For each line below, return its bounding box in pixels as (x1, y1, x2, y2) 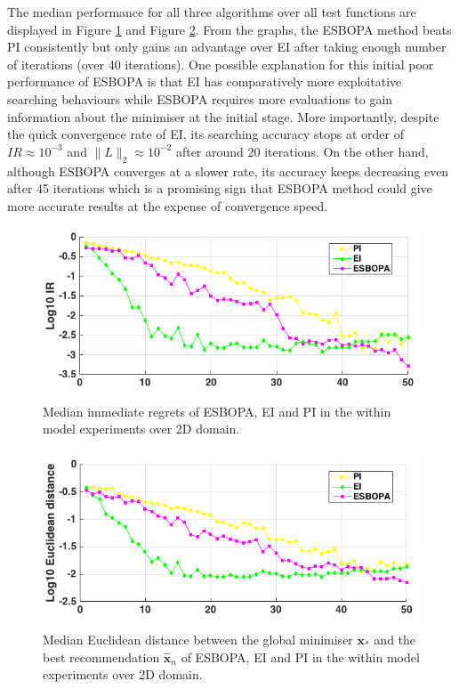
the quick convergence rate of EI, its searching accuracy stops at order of (7, 125, 404, 143)
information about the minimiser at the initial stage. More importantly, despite (7, 107, 439, 126)
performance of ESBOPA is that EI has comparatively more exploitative (7, 72, 402, 91)
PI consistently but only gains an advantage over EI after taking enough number (7, 37, 447, 56)
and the (374, 629, 416, 648)
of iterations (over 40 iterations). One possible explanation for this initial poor (7, 54, 434, 73)
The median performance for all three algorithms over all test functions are (7, 3, 416, 20)
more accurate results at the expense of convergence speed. (7, 196, 328, 215)
